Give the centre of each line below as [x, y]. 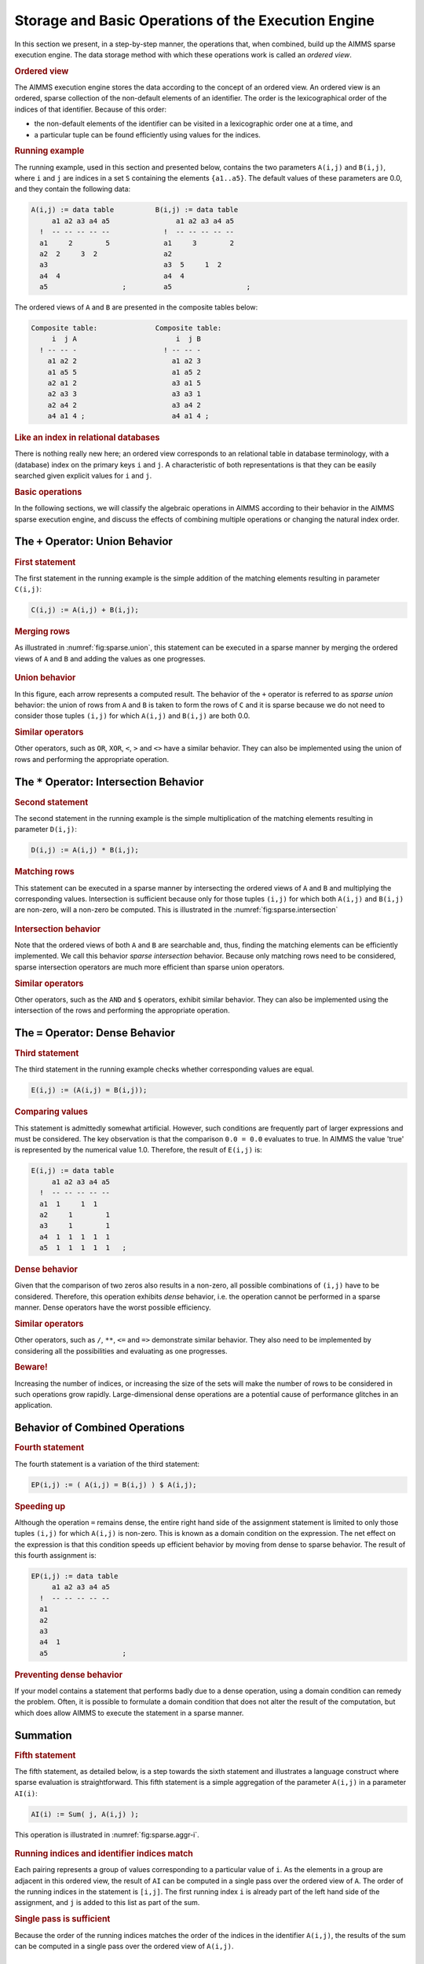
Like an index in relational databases [87, 438]
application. [33, 1405]
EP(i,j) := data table [75, 1576]
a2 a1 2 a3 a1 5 [124, 383]
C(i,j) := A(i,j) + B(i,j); [85, 610]
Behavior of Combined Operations [99, 1428]
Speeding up [40, 1506]
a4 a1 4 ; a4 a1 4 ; [128, 416]
